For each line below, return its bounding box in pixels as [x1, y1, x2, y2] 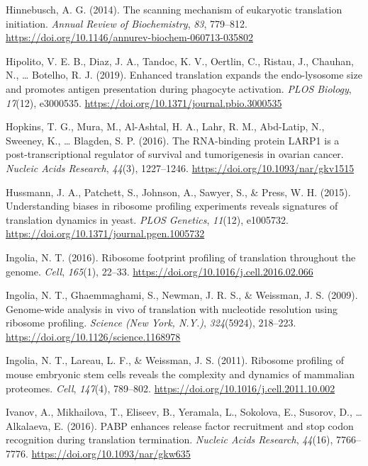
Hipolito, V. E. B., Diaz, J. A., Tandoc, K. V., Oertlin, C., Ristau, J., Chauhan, [6, 53, 354, 68]
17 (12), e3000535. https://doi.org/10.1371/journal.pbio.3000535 [6, 95, 282, 110]
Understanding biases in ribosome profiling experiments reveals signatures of [6, 198, 338, 213]
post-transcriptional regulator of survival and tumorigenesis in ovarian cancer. [6, 147, 344, 161]
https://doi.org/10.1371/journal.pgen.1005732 [6, 226, 205, 241]
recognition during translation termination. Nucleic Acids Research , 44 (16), [6, 432, 333, 447]
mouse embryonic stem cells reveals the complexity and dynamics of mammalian [6, 367, 355, 382]
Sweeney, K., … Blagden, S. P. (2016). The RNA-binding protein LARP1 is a [6, 132, 340, 147]
